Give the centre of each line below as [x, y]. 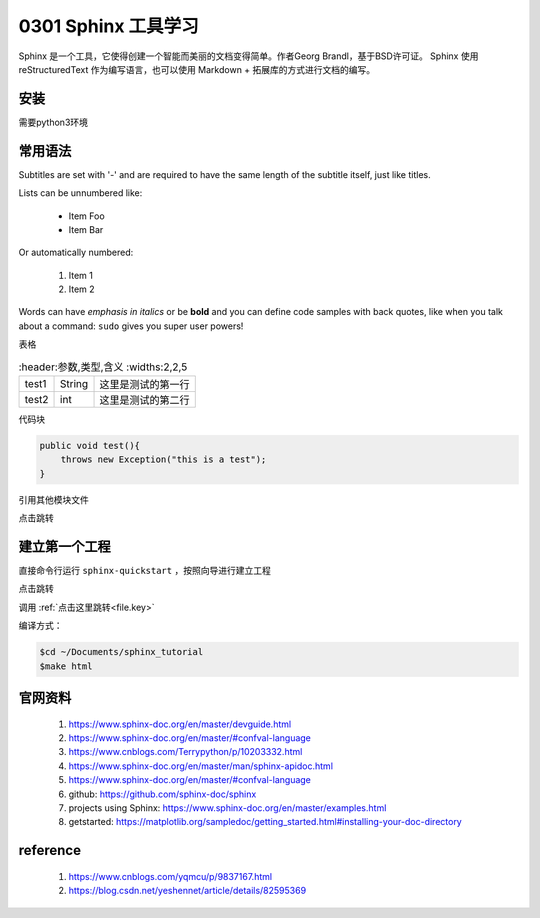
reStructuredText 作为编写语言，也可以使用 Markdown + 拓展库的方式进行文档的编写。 [197, 69]
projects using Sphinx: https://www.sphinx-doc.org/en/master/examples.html [227, 807]
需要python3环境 [53, 122]
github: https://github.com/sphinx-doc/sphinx [162, 794]
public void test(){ [89, 446]
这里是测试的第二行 [144, 400]
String [74, 384]
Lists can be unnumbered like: [80, 193]
